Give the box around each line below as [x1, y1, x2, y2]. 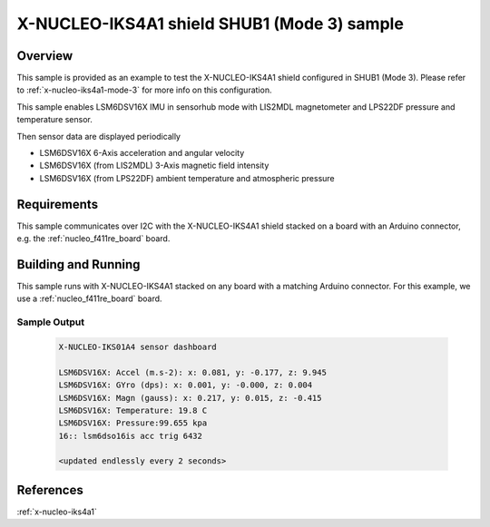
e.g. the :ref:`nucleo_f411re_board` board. [16, 233, 171, 244]
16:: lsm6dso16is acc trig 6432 [58, 431, 203, 441]
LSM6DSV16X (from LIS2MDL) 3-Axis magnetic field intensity [39, 160, 269, 171]
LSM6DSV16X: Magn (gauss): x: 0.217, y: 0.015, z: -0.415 [58, 393, 322, 403]
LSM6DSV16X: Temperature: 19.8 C [58, 405, 208, 415]
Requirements [16, 196, 99, 212]
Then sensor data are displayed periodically [16, 131, 181, 142]
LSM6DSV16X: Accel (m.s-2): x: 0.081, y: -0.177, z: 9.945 [58, 367, 327, 377]
